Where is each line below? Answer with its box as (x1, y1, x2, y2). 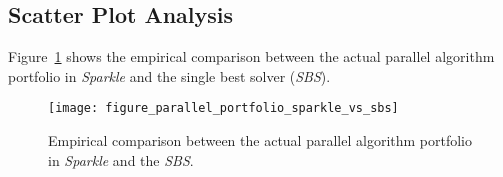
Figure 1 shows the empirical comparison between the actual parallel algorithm (8, 46, 495, 67)
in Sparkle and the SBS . (48, 149, 194, 170)
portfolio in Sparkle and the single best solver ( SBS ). (8, 65, 331, 86)
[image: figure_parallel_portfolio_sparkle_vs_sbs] (48, 101, 399, 116)
